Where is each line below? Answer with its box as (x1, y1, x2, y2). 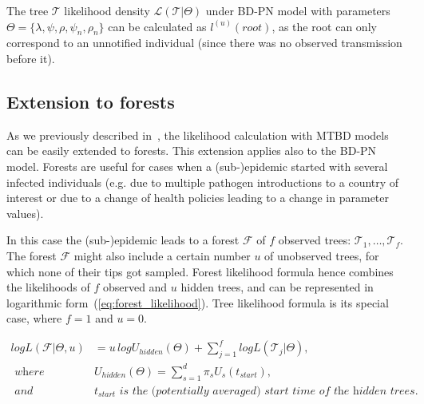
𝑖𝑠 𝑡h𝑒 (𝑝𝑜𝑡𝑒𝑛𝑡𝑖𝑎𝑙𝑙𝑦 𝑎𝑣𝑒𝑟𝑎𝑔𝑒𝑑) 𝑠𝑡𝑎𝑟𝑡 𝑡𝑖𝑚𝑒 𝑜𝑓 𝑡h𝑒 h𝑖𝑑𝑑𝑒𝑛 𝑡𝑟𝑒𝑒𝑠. (119, 385, 418, 397)
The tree (6, 2, 49, 18)
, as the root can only (271, 18, 377, 34)
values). (6, 204, 44, 221)
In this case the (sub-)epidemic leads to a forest (6, 232, 240, 248)
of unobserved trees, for (264, 247, 379, 263)
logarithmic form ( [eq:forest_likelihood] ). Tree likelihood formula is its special (6, 294, 389, 311)
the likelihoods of (6, 279, 90, 295)
